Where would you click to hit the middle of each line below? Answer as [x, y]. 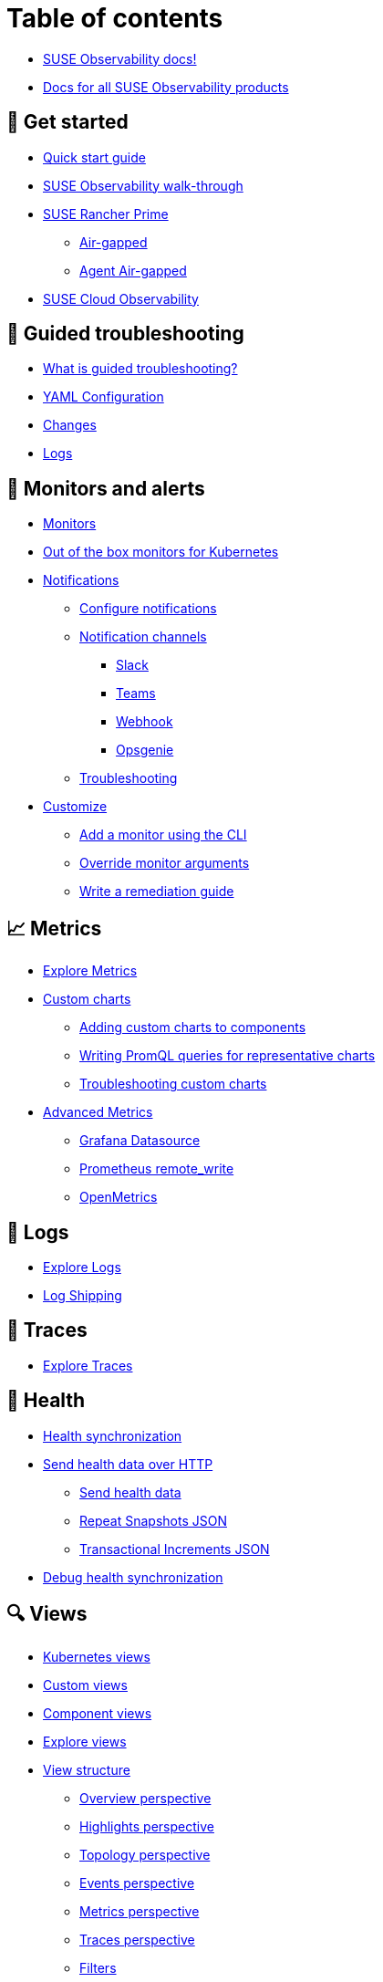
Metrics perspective [140, 1911]
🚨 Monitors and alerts [106, 488]
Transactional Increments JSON [175, 1549]
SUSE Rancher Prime [106, 214]
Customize [75, 807]
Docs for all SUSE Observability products [166, 87]
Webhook [145, 722]
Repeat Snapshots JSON [153, 1520]
